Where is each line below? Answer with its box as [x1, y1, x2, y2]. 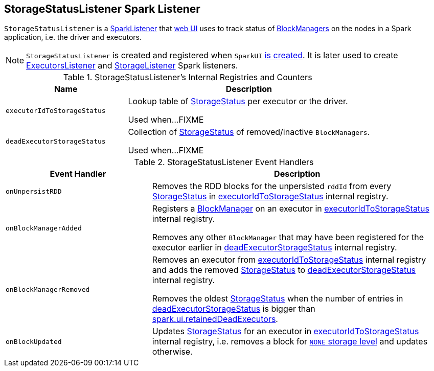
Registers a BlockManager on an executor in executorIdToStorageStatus [152, 203, 430, 214]
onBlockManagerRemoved [6, 285, 90, 293]
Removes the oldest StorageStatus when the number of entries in [152, 293, 403, 304]
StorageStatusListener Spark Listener [4, 3, 200, 15]
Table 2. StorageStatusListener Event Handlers [134, 157, 314, 168]
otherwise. [152, 346, 193, 357]
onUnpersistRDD [6, 187, 62, 195]
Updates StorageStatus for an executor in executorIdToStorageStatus [152, 326, 419, 337]
